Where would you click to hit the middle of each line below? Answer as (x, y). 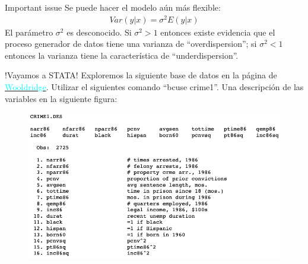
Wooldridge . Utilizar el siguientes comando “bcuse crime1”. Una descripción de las (154, 87)
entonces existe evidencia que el (218, 32)
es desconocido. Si (99, 32)
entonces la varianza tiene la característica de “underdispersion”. (122, 55)
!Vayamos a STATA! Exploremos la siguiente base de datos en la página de (141, 75)
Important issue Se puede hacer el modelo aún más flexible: (113, 7)
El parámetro (29, 32)
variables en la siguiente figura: (61, 98)
